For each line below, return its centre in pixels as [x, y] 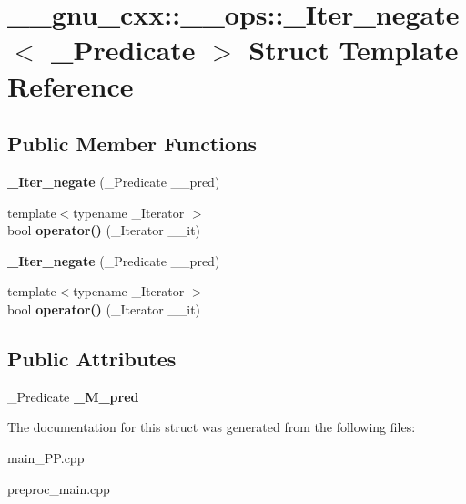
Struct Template [354, 50]
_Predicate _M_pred [73, 396]
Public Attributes [92, 358]
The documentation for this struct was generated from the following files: [212, 427]
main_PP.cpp [46, 457]
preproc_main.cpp [59, 488]
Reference [71, 85]
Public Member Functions [132, 144]
